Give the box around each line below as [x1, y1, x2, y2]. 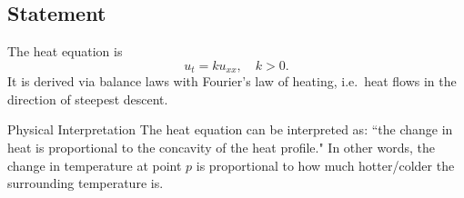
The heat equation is [7, 42, 123, 61]
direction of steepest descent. [7, 89, 168, 108]
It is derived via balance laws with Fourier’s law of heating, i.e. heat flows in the [7, 72, 457, 91]
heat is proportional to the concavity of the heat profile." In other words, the [7, 138, 435, 157]
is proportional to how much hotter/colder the [196, 155, 455, 174]
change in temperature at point [7, 155, 182, 174]
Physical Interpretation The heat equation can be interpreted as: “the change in [7, 120, 453, 139]
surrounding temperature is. [7, 173, 164, 193]
